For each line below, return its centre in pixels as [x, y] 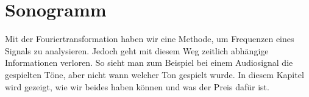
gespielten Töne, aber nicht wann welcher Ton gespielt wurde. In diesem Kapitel [154, 74]
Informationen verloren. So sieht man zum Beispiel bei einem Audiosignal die [149, 63]
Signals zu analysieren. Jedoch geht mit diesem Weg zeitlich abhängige [137, 50]
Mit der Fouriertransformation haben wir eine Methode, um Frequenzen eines [150, 39]
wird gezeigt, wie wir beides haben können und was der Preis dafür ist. [137, 86]
